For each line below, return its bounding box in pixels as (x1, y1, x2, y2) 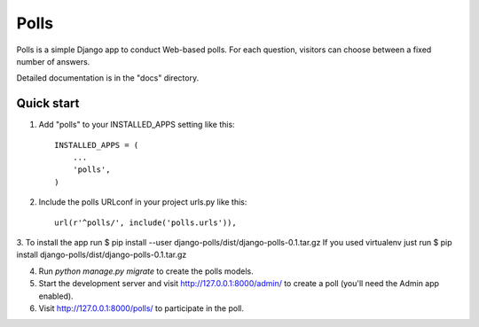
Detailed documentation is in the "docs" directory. (16, 73, 200, 83)
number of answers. (16, 56, 90, 66)
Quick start (16, 96, 80, 111)
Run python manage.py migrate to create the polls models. (38, 266, 254, 276)
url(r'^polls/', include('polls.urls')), (54, 217, 237, 228)
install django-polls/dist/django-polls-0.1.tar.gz (16, 249, 187, 261)
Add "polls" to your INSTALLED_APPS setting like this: (38, 120, 235, 130)
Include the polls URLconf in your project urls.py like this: (38, 197, 247, 207)
